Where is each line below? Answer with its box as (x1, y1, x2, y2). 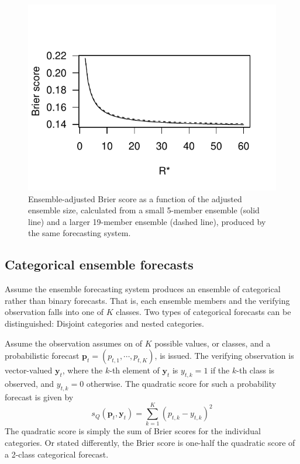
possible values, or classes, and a (154, 337, 271, 349)
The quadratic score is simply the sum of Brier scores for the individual (5, 425, 261, 437)
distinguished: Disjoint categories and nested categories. (5, 317, 205, 329)
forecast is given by (5, 390, 74, 403)
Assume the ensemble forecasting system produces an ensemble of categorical (5, 283, 281, 295)
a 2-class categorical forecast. (5, 448, 109, 460)
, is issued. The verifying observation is (154, 349, 294, 362)
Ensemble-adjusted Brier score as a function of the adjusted (28, 192, 242, 205)
